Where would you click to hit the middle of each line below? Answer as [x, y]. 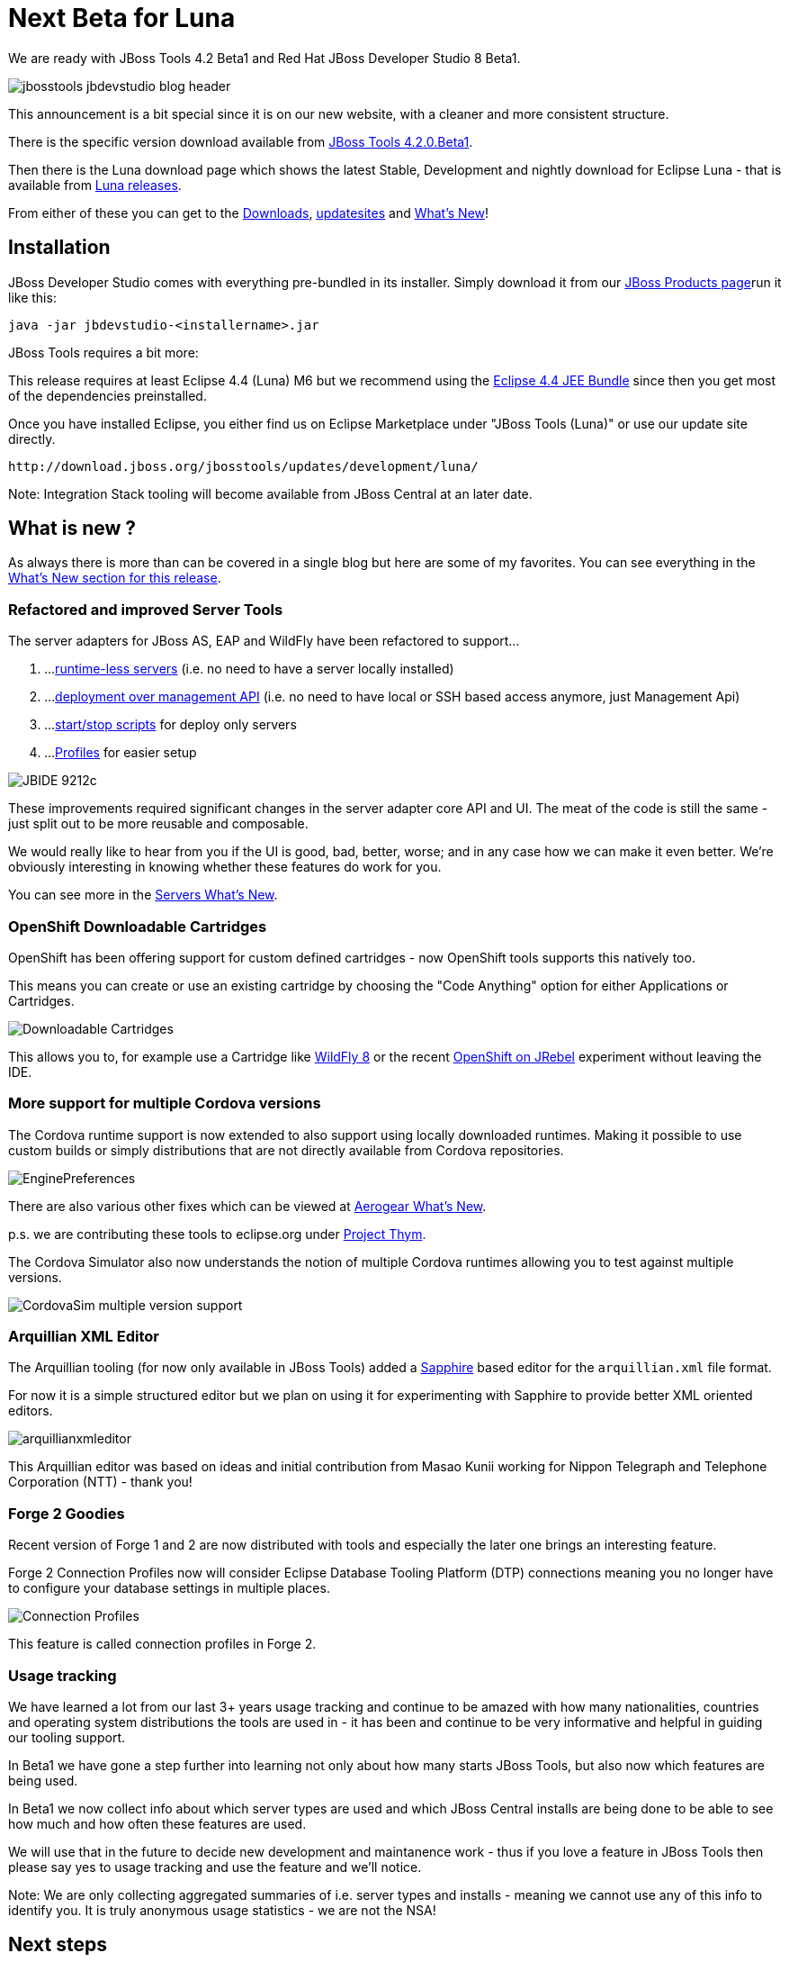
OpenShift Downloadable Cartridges [138, 926]
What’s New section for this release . [115, 578]
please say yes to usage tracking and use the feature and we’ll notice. [215, 1867]
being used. [43, 1780]
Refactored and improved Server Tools [146, 609]
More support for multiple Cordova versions [165, 1103]
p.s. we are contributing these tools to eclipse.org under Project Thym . [217, 1234]
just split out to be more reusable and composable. [158, 824]
